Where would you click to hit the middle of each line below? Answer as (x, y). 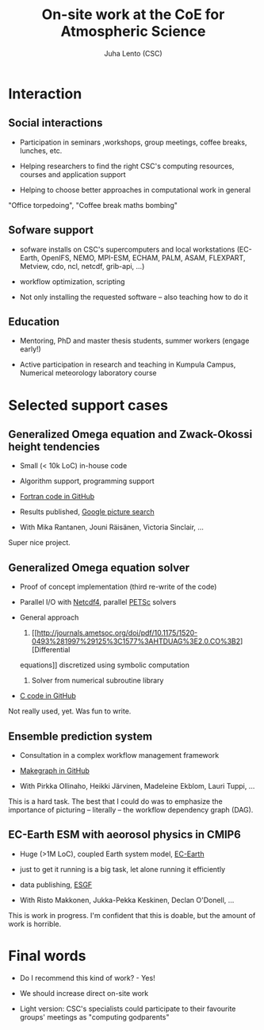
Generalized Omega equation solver (99, 568)
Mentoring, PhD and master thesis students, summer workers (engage (134, 341)
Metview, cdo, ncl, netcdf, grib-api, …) (82, 266)
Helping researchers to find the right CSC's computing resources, (127, 166)
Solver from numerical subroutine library (98, 681)
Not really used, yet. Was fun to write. (70, 711)
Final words (47, 956)
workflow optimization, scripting (72, 281)
